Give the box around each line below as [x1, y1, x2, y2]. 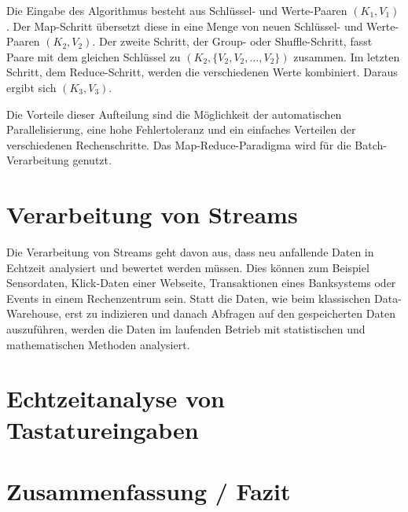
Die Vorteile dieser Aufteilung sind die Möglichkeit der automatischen [6, 105, 342, 122]
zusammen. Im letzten [293, 48, 400, 64]
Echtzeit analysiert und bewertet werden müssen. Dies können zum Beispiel [6, 259, 369, 275]
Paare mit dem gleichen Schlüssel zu [6, 48, 181, 64]
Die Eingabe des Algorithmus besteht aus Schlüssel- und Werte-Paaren [6, 2, 347, 18]
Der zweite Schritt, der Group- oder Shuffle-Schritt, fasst [98, 33, 373, 50]
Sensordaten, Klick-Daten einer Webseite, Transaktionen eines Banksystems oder [6, 274, 396, 291]
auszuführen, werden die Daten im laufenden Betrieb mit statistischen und [6, 321, 366, 337]
